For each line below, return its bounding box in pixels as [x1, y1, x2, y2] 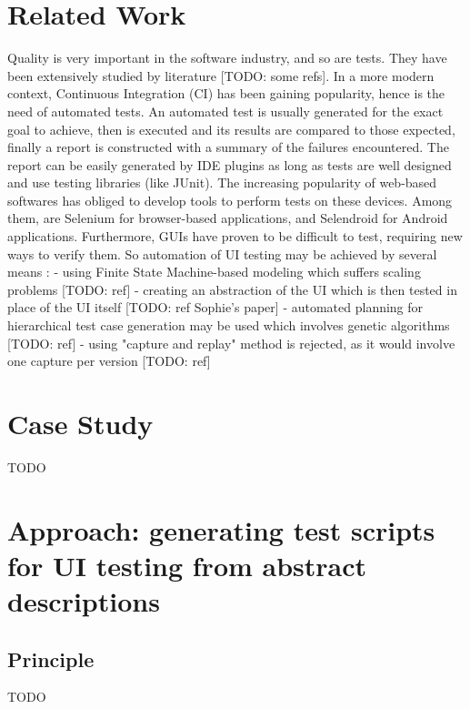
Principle [7, 644, 95, 673]
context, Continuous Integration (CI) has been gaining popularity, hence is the [7, 84, 445, 103]
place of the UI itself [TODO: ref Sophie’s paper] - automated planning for [7, 298, 424, 317]
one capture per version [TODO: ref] [7, 351, 211, 370]
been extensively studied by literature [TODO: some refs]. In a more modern [7, 66, 435, 85]
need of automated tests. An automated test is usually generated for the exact [7, 101, 444, 120]
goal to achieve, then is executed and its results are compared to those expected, [7, 119, 455, 138]
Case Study [7, 405, 154, 441]
